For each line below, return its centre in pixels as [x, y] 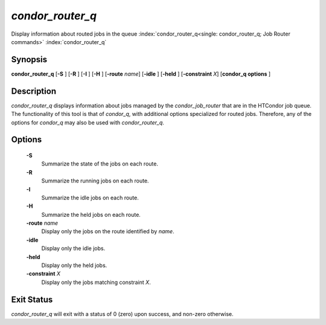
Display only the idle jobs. [73, 248]
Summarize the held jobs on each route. [91, 214]
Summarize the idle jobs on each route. [90, 198]
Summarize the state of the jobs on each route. [100, 164]
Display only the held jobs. [74, 265]
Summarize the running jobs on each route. [95, 181]
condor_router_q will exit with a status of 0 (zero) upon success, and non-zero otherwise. [122, 314]
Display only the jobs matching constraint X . [96, 282]
